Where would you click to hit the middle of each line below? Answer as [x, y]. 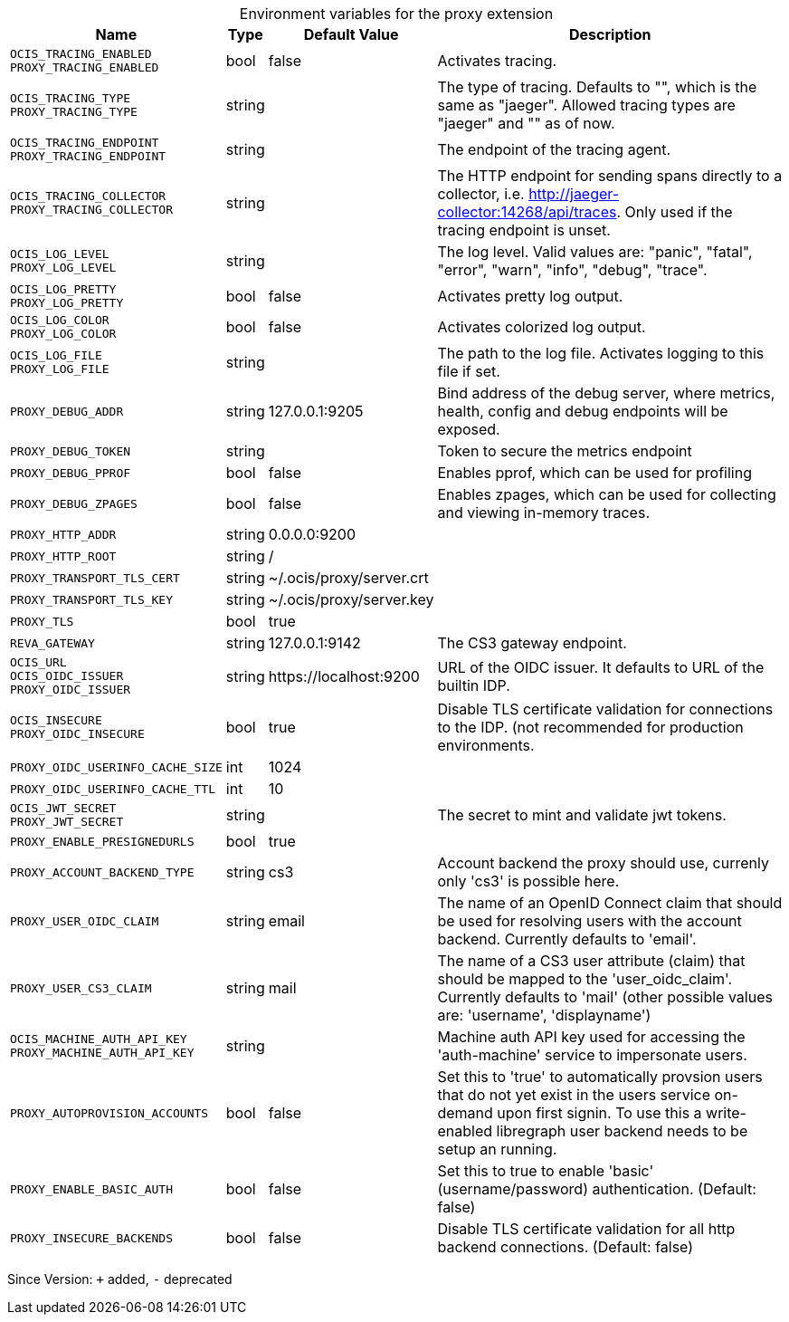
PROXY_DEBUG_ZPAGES [74, 503]
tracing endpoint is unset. [524, 230]
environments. [486, 745]
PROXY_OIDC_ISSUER [71, 690]
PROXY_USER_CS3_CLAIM [81, 988]
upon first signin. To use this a [599, 1113]
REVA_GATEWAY [52, 643]
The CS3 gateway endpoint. [532, 643]
